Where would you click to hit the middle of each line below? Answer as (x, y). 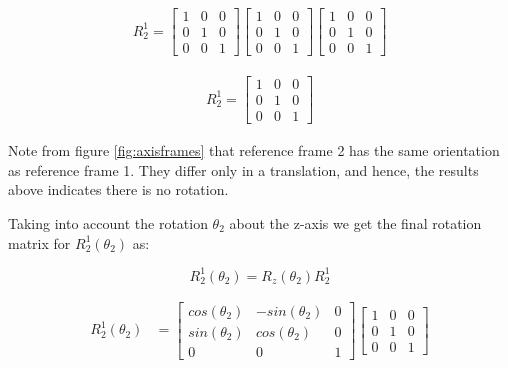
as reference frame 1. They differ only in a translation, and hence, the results (243, 169)
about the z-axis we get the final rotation (355, 223)
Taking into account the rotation (108, 223)
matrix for (39, 242)
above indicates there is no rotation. (118, 189)
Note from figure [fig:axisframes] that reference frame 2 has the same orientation (254, 150)
